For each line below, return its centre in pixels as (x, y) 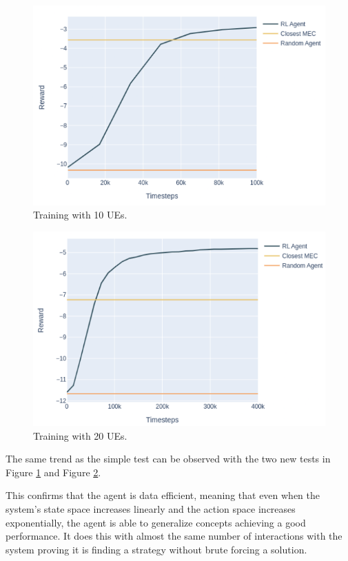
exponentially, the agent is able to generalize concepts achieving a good (156, 522)
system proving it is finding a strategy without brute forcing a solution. (156, 549)
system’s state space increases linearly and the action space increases (151, 508)
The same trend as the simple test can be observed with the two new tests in (168, 459)
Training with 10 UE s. (80, 215)
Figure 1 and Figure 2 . (53, 472)
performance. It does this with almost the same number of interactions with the (174, 536)
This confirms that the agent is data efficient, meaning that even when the (163, 495)
